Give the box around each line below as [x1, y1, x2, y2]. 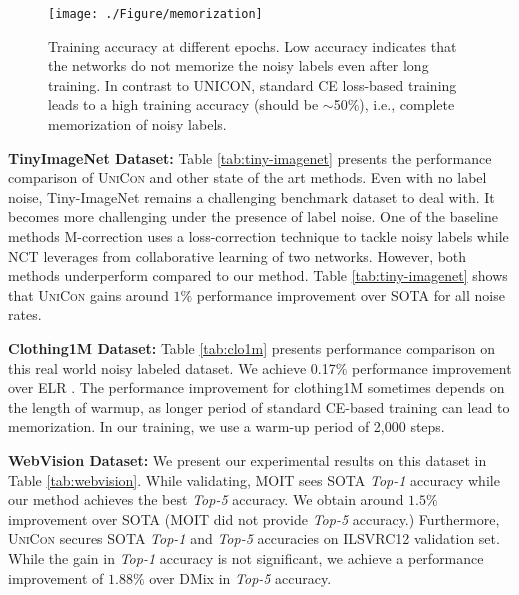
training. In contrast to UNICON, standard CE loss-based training [48, 74, 457, 95]
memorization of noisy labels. [48, 114, 227, 135]
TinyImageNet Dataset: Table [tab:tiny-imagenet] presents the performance [8, 147, 492, 168]
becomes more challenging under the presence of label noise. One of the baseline [8, 206, 498, 227]
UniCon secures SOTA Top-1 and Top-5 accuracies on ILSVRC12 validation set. [8, 528, 500, 549]
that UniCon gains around [8, 284, 169, 305]
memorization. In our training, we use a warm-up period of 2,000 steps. [8, 416, 445, 437]
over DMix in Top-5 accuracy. [149, 567, 332, 588]
